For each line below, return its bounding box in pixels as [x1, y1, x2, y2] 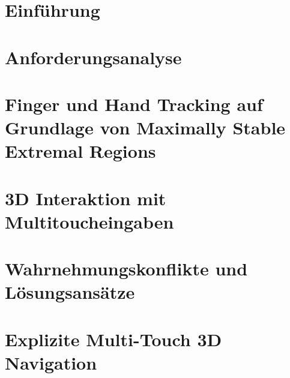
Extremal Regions [5, 139, 156, 163]
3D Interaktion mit [5, 185, 166, 210]
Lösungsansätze [5, 280, 135, 304]
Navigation [5, 350, 97, 374]
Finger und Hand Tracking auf [5, 91, 263, 116]
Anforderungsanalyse [5, 44, 182, 69]
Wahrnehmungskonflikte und [5, 256, 248, 281]
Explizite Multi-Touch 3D [5, 326, 222, 351]
